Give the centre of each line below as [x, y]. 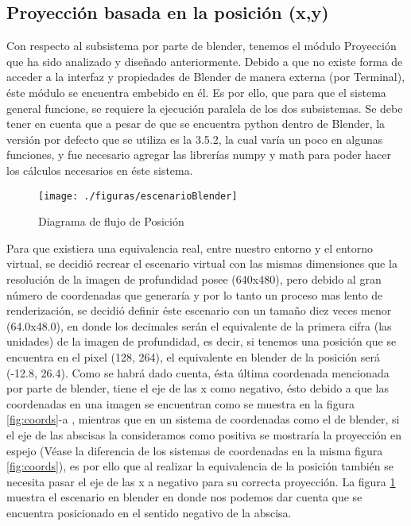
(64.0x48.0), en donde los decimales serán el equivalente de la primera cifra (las [199, 325]
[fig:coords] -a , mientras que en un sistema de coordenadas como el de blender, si [203, 419]
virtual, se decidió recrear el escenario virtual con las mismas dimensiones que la [202, 263]
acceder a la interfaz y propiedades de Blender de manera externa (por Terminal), [206, 77]
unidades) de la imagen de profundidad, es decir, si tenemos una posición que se [202, 341]
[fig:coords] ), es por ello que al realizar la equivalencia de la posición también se [200, 466]
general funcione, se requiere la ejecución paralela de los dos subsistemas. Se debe [205, 108]
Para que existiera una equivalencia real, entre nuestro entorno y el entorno [190, 248]
